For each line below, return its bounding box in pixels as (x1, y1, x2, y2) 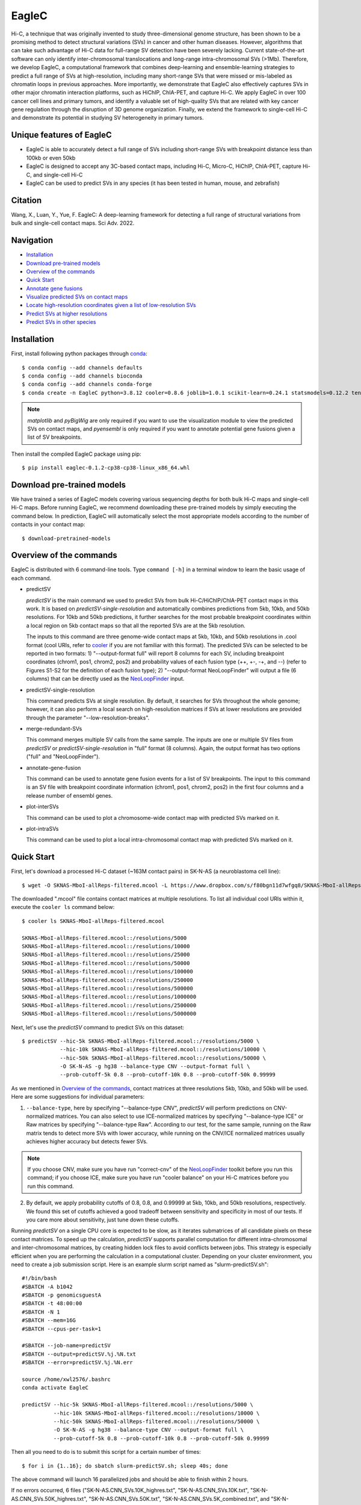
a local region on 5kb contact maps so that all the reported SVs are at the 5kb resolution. (26, 622, 246, 629)
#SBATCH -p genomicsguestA (22, 1292, 102, 1299)
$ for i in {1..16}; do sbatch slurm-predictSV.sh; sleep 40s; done (22, 1462, 228, 1469)
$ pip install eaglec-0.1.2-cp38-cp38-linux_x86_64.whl (22, 464, 190, 471)
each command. (11, 574, 52, 582)
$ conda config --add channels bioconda (22, 372, 143, 379)
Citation (11, 195, 42, 205)
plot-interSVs (26, 803, 60, 810)
